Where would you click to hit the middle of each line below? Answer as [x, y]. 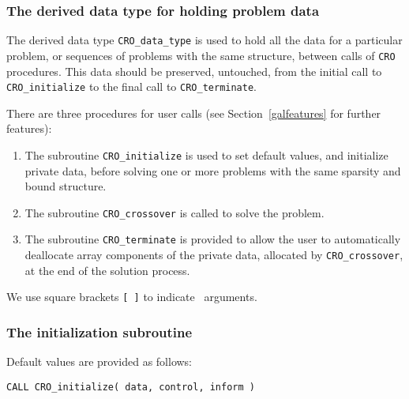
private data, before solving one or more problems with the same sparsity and [213, 170]
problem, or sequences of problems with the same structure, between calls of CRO [201, 55]
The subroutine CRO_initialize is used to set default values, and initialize [206, 154]
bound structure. [66, 186]
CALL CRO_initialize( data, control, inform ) [131, 387]
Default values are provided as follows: [99, 361]
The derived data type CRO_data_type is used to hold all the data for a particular [204, 40]
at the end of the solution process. [107, 270]
